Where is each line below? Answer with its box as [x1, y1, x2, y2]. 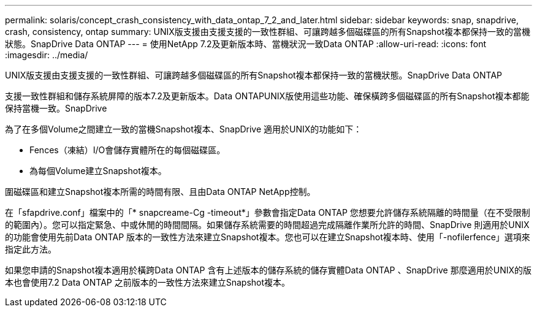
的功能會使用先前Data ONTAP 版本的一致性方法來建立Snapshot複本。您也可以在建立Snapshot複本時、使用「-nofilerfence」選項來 [5, 232, 530, 242]
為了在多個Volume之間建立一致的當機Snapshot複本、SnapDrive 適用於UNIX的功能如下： [5, 124, 362, 134]
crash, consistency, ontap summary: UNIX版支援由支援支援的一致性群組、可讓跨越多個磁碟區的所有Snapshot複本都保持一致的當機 [5, 26, 531, 37]
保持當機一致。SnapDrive [5, 103, 107, 113]
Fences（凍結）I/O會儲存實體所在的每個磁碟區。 [29, 145, 226, 155]
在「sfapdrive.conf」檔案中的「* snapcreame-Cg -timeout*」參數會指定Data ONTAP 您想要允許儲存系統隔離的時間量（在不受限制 [5, 207, 530, 218]
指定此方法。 [5, 244, 56, 254]
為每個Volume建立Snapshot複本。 [29, 166, 167, 176]
